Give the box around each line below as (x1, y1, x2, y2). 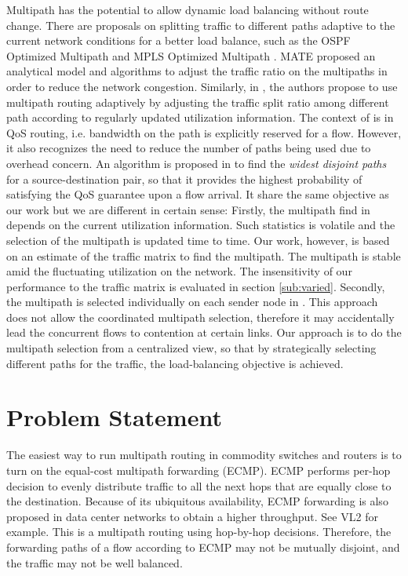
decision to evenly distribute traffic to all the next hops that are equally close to (6, 477, 392, 494)
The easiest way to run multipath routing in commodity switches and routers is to (6, 447, 402, 463)
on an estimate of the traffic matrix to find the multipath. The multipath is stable (6, 247, 401, 264)
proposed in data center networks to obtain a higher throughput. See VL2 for (6, 508, 378, 524)
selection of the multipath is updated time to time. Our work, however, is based (6, 231, 390, 248)
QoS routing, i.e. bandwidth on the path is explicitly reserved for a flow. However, (6, 124, 402, 140)
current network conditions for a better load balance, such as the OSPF (6, 32, 351, 49)
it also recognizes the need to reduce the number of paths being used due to (6, 140, 371, 156)
